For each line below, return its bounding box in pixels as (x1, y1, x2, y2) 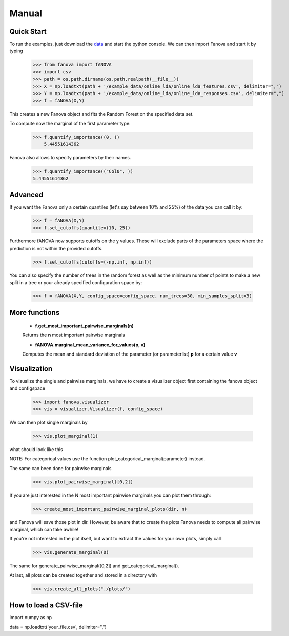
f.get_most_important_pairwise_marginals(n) (35, 323, 134, 329)
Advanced (9, 190, 44, 199)
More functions (9, 308, 60, 317)
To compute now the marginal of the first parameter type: (9, 120, 131, 126)
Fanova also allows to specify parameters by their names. (9, 155, 131, 161)
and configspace (9, 385, 46, 391)
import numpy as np (9, 614, 52, 621)
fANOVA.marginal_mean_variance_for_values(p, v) (35, 342, 146, 348)
